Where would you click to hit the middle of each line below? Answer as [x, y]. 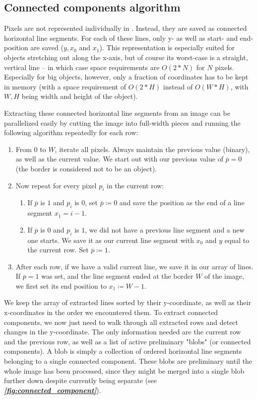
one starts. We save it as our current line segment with [111, 240]
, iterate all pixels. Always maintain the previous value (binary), [152, 149]
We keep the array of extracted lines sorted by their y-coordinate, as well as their [128, 302]
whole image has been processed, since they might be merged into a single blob [124, 370]
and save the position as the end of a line [182, 202]
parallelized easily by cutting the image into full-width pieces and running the [122, 122]
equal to [237, 240]
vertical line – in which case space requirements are [82, 67]
